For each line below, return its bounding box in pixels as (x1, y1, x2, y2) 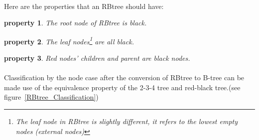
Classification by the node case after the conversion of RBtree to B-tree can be (4, 72, 245, 83)
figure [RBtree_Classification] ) (4, 92, 99, 102)
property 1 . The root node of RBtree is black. (4, 17, 147, 28)
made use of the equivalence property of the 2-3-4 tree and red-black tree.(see (4, 82, 241, 92)
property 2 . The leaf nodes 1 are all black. (4, 34, 134, 46)
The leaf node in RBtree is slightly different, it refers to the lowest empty (15, 116, 238, 126)
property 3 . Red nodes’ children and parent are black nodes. (4, 53, 190, 63)
